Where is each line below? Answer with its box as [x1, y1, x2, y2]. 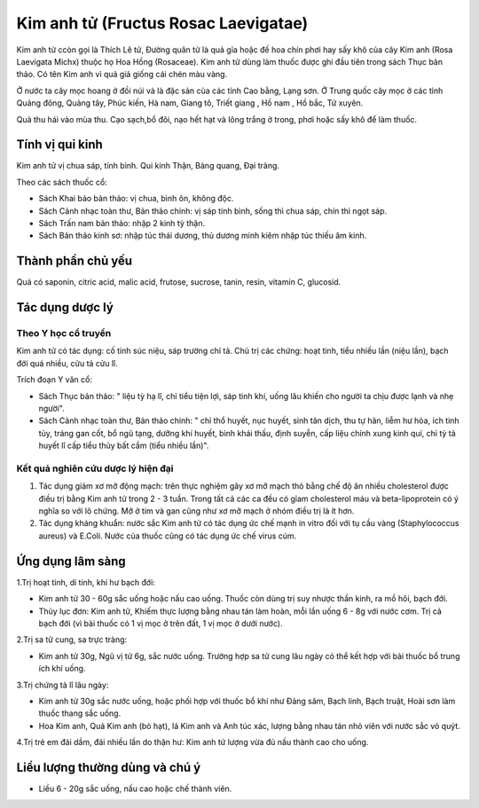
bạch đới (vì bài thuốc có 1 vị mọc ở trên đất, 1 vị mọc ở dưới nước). [38, 617, 283, 629]
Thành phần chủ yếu [16, 254, 133, 269]
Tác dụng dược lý [16, 300, 114, 315]
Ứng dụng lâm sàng [16, 553, 126, 569]
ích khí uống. [38, 663, 86, 674]
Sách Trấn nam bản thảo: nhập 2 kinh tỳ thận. [38, 217, 206, 228]
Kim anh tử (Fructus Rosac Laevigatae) [16, 13, 309, 33]
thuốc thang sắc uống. [38, 708, 122, 718]
